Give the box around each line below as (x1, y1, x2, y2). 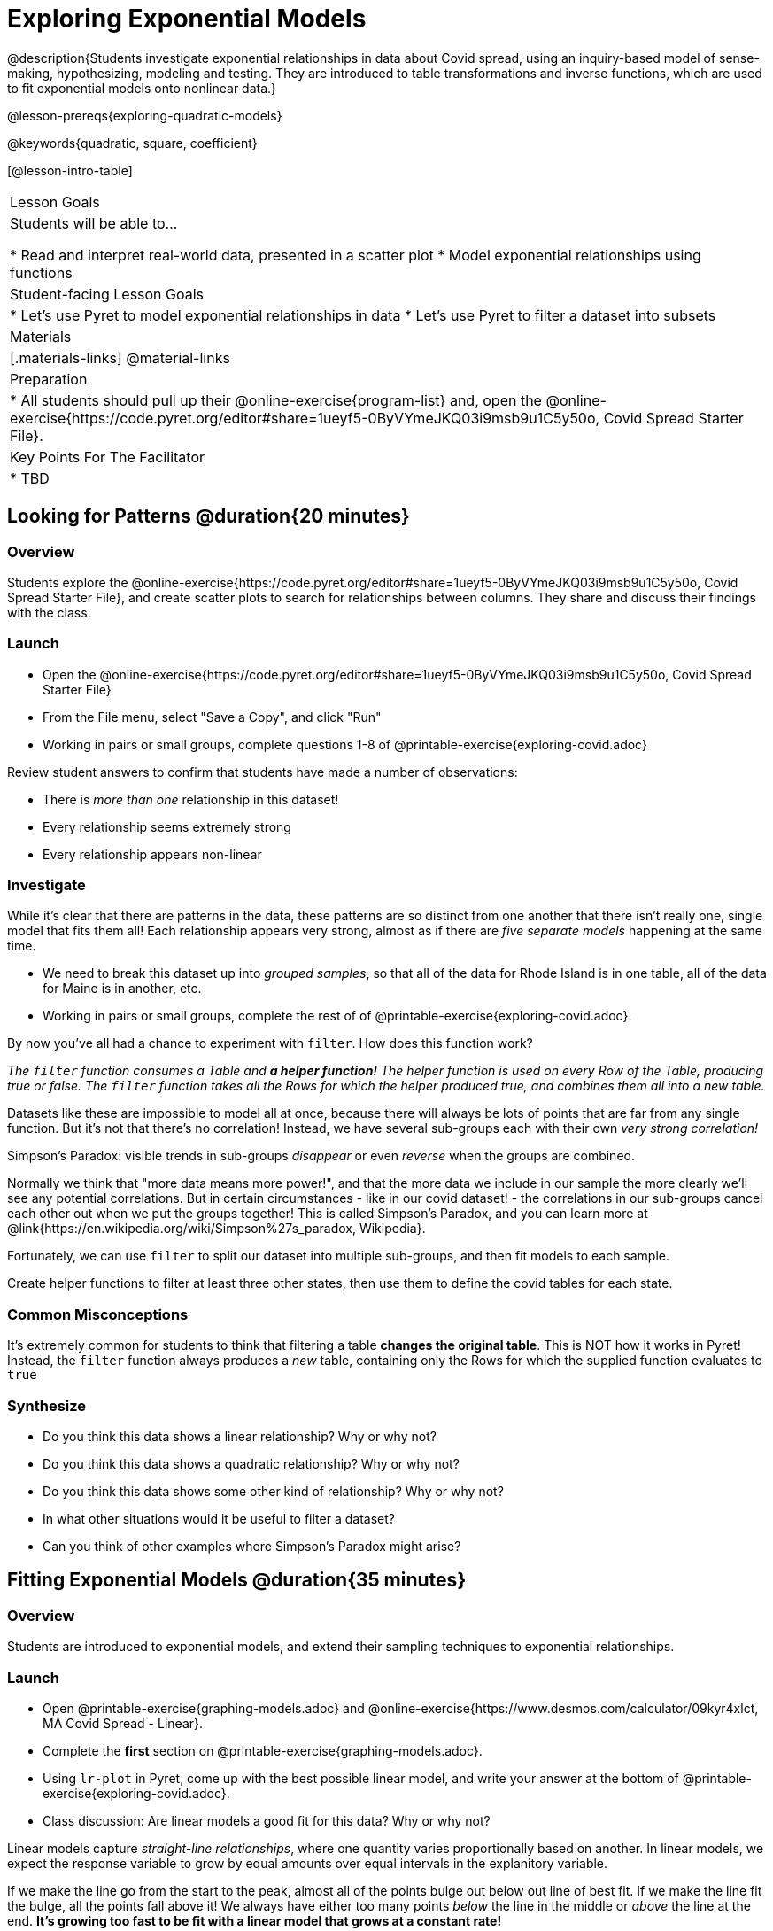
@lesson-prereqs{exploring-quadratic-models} (7, 107, 282, 123)
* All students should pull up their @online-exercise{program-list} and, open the (10, 391, 542, 409)
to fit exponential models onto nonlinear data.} (7, 80, 277, 96)
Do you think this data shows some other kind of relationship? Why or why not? (43, 1483, 504, 1499)
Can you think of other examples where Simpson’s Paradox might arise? (43, 1538, 461, 1554)
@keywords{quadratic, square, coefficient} (7, 135, 258, 151)
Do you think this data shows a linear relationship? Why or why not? (43, 1428, 437, 1444)
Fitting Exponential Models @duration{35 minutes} (7, 1569, 467, 1592)
